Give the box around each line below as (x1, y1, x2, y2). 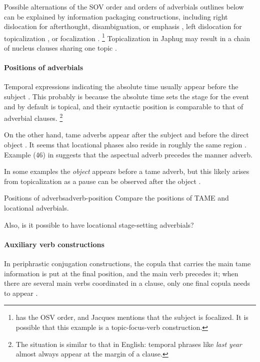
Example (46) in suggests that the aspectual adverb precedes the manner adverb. (4, 149, 252, 159)
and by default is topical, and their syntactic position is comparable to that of (4, 101, 243, 111)
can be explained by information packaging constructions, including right (4, 11, 228, 22)
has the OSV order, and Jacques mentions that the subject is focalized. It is (15, 312, 248, 322)
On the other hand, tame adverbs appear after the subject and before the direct (4, 129, 249, 140)
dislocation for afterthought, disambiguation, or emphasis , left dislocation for (4, 21, 242, 32)
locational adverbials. (4, 203, 69, 213)
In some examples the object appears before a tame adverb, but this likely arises (4, 166, 249, 176)
